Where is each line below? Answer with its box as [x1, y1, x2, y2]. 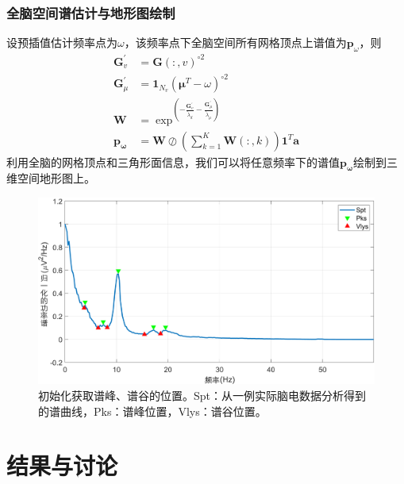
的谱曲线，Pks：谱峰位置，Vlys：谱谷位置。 [38, 402, 267, 419]
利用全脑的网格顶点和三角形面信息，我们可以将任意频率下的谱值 [6, 153, 340, 170]
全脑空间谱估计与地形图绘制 [6, 2, 175, 22]
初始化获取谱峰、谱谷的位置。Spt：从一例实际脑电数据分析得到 [38, 387, 367, 404]
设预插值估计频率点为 [6, 34, 117, 51]
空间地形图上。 [17, 170, 95, 186]
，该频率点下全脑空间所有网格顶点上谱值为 [124, 34, 347, 51]
